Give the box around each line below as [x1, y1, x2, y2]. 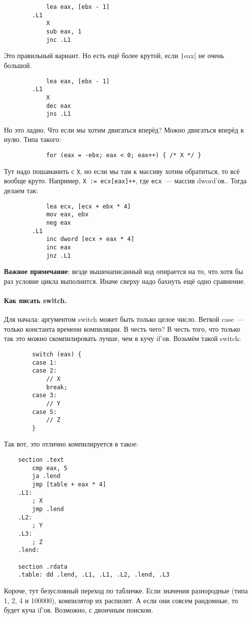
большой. [4, 60, 32, 70]
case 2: [32, 367, 57, 375]
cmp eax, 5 [32, 464, 67, 472]
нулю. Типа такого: [4, 134, 61, 144]
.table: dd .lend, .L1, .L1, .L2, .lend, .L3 [18, 571, 170, 579]
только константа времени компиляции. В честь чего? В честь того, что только [4, 323, 241, 334]
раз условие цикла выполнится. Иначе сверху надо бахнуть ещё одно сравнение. [4, 275, 246, 286]
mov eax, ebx [46, 211, 89, 218]
